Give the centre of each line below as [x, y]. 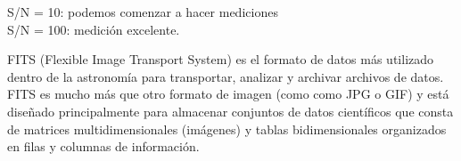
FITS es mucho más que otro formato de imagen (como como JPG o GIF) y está [228, 94]
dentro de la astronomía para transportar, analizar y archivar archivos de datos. [226, 76]
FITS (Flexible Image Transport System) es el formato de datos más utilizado [221, 59]
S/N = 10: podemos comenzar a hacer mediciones [143, 12]
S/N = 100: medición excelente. [94, 29]
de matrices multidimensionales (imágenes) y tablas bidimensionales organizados [227, 129]
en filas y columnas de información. [103, 146]
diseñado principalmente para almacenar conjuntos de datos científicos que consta [230, 111]
